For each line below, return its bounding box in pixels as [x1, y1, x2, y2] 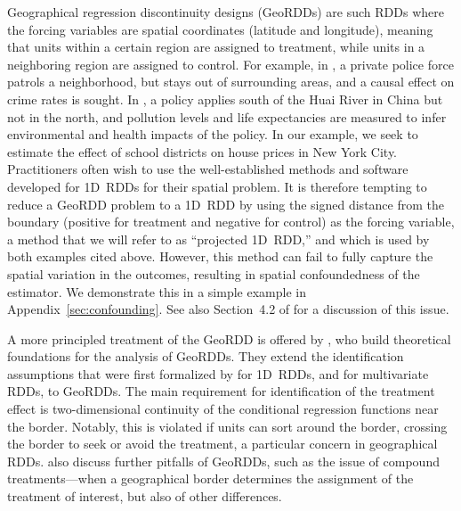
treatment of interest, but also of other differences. [7, 487, 282, 506]
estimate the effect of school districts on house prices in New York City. [7, 142, 398, 161]
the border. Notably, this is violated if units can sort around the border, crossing [7, 416, 448, 435]
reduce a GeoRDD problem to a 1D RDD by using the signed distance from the [7, 194, 445, 213]
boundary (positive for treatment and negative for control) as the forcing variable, [7, 212, 455, 231]
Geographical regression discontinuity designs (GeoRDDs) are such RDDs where [7, 3, 444, 21]
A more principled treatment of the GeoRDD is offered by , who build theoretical [7, 329, 451, 348]
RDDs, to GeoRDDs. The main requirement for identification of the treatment [7, 382, 435, 400]
